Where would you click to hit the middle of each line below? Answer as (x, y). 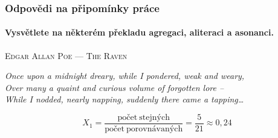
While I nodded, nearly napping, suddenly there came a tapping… (124, 99)
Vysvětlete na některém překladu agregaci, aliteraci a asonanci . (139, 32)
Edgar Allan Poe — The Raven (66, 55)
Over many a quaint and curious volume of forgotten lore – (115, 87)
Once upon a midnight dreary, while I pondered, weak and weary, (125, 76)
